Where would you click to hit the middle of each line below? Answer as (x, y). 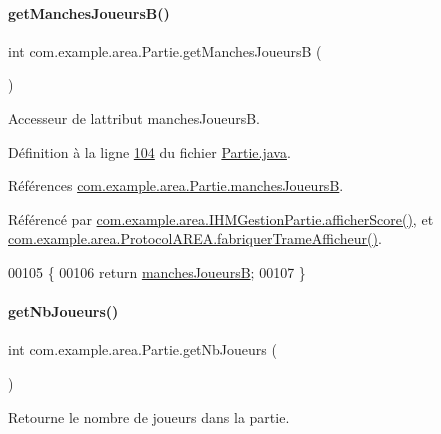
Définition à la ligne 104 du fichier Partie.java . (149, 151)
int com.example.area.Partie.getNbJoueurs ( (142, 349)
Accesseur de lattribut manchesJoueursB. (134, 117)
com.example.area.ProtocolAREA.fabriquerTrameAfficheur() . (195, 238)
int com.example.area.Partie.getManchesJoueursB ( (165, 50)
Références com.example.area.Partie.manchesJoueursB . (176, 185)
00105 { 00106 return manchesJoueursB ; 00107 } (157, 271)
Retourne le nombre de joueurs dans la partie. (149, 416)
